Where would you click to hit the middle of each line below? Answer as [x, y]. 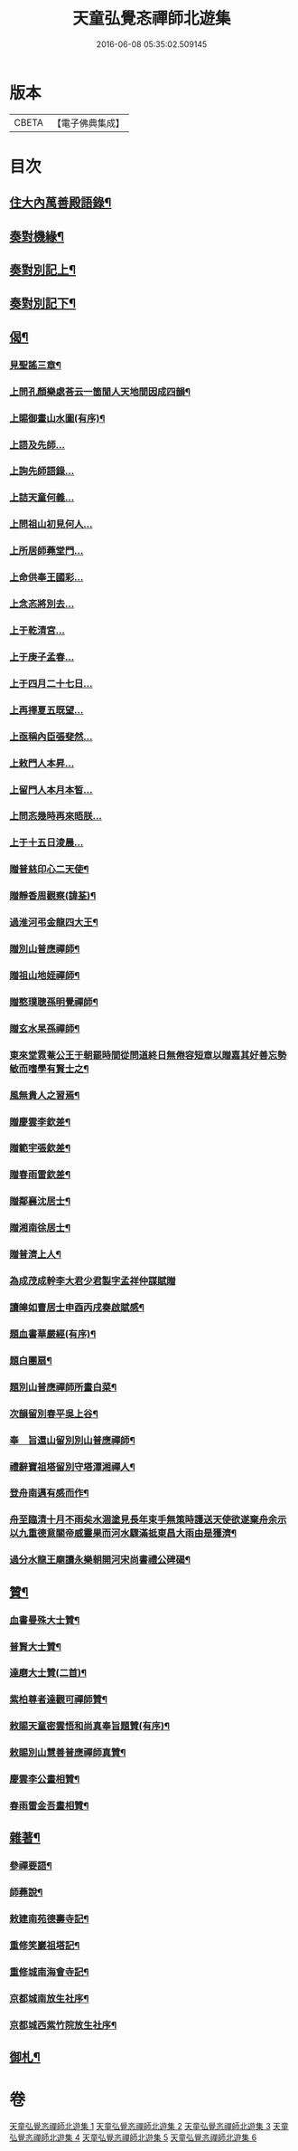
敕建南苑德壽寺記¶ [49, 1919]
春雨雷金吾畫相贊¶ [49, 1806]
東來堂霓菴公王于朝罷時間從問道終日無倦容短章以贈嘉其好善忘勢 [148, 1055]
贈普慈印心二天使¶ [49, 870]
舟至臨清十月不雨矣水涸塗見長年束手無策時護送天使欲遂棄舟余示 [148, 1519]
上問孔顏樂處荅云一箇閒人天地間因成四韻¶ [100, 392]
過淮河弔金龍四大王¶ [54, 922]
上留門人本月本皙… [51, 790]
